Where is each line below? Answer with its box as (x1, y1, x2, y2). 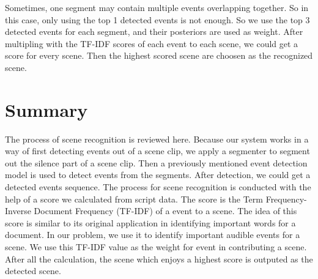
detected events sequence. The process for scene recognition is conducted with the (5, 180, 311, 193)
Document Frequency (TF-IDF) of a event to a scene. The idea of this (34, 204, 297, 217)
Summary (5, 97, 88, 122)
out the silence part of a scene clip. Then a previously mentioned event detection (5, 156, 308, 169)
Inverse (5, 204, 31, 217)
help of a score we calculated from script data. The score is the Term (5, 192, 263, 205)
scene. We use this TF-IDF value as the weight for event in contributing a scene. (5, 240, 307, 253)
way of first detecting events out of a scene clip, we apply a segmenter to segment (5, 144, 310, 157)
